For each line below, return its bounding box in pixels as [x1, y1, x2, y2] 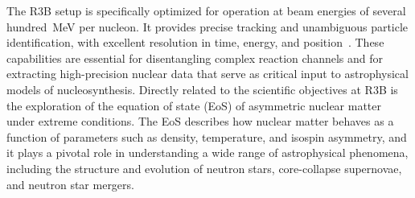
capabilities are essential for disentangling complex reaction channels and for [6, 49, 383, 66]
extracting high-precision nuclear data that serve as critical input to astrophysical [6, 65, 409, 82]
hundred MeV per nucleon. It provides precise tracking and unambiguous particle [6, 18, 409, 35]
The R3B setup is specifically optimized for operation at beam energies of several [6, 2, 406, 19]
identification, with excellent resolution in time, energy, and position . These [6, 34, 384, 51]
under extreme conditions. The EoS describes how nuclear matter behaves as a [6, 113, 394, 130]
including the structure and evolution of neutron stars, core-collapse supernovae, [6, 159, 402, 176]
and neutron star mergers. [6, 175, 134, 192]
